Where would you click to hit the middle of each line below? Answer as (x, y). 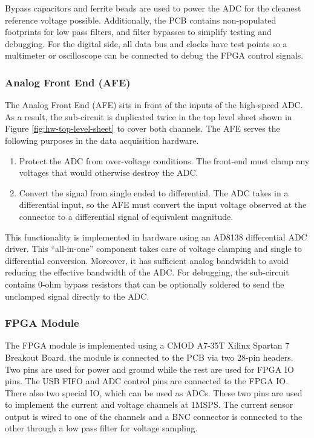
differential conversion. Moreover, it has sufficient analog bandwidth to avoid (147, 260)
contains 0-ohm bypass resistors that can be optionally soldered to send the (145, 284)
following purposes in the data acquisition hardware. (102, 140)
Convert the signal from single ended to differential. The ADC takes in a (154, 192)
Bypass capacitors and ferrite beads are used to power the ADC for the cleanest (153, 8)
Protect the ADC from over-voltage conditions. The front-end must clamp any (164, 160)
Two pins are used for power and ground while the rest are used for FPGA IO (149, 369)
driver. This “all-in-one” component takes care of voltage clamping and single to (153, 249)
